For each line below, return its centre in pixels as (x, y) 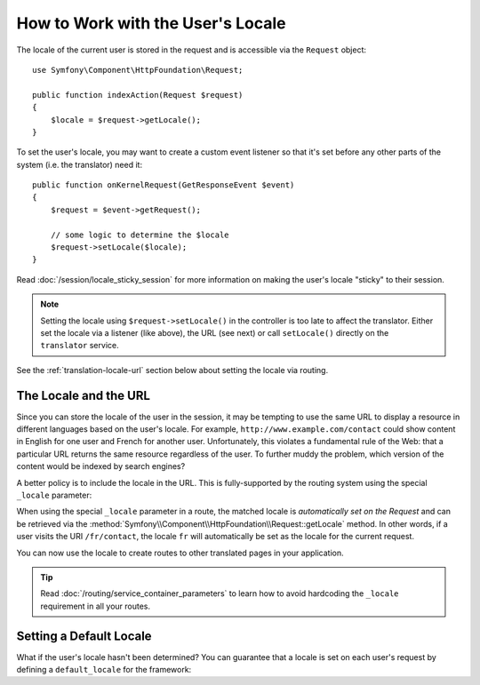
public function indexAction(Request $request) (138, 95)
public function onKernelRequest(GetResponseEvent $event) (164, 185)
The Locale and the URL (84, 395)
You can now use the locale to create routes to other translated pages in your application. (180, 553)
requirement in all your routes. (96, 606)
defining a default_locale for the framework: (104, 670)
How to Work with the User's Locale (151, 23)
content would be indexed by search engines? (101, 466)
